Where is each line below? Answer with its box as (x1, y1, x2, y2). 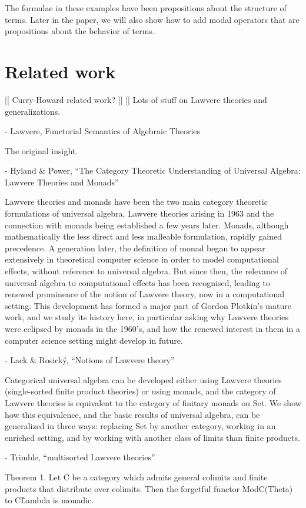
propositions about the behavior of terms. (5, 25, 155, 37)
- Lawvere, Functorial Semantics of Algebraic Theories (5, 125, 201, 137)
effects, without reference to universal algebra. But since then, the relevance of (5, 265, 288, 277)
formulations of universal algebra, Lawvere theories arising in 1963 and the (5, 207, 274, 220)
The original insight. (5, 144, 78, 157)
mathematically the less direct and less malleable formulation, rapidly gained (5, 230, 282, 243)
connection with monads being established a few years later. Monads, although (5, 218, 289, 231)
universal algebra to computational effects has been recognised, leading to (5, 276, 270, 288)
